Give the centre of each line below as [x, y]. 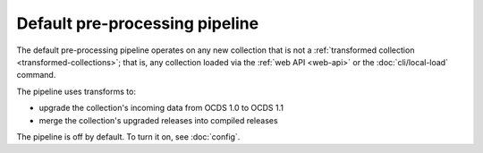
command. [36, 75]
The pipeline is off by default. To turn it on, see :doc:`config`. [128, 136]
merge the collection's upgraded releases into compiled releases [158, 120]
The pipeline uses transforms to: [76, 91]
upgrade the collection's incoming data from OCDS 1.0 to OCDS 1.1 [161, 108]
